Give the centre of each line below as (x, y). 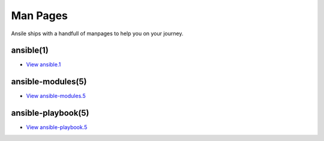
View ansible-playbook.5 (57, 127)
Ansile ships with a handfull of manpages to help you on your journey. (97, 33)
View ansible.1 (43, 65)
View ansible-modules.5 (56, 96)
